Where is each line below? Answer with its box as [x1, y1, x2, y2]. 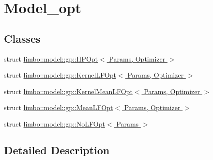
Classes [4, 31, 41, 46]
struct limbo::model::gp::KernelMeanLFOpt [4, 86, 133, 96]
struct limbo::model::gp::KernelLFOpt [4, 70, 116, 80]
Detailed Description [4, 142, 110, 157]
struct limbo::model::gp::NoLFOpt [4, 118, 105, 128]
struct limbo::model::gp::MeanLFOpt [4, 102, 113, 112]
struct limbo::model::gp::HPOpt [4, 53, 98, 64]
